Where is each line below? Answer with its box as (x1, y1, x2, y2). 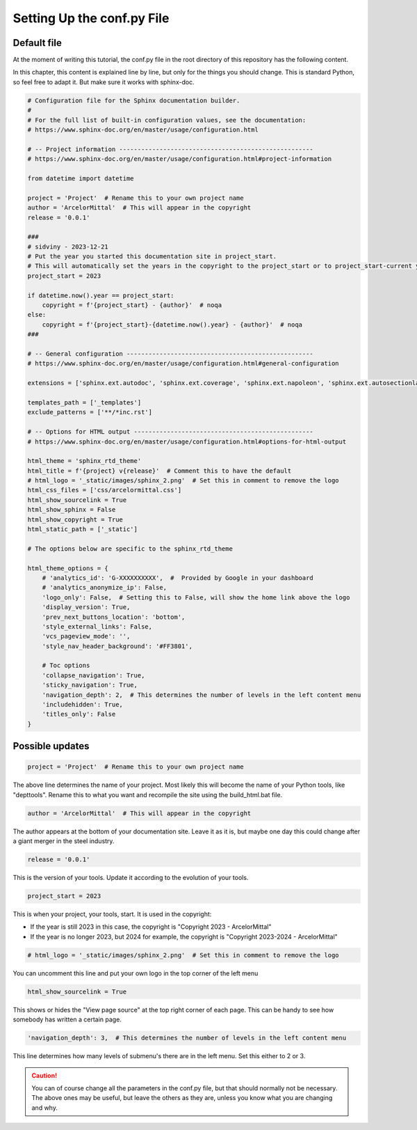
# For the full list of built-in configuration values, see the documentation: (27, 116, 306, 124)
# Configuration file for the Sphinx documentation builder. (27, 96, 240, 104)
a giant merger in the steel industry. (13, 837, 115, 845)
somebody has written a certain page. (13, 1015, 122, 1023)
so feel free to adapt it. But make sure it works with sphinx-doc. (13, 77, 195, 86)
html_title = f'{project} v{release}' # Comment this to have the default (27, 466, 292, 475)
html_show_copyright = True (27, 515, 123, 524)
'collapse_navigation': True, (42, 671, 145, 679)
